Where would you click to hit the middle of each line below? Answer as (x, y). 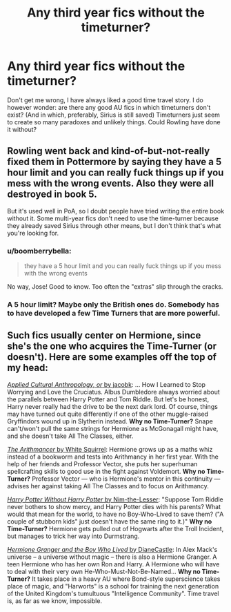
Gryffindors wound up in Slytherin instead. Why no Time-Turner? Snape (110, 421)
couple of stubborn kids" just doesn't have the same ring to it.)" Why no (110, 521)
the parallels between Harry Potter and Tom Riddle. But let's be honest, (108, 399)
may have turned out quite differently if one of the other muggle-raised (108, 414)
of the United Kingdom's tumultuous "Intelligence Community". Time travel (113, 593)
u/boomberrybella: (39, 251)
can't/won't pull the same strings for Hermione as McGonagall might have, (113, 428)
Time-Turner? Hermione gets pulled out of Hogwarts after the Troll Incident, (115, 528)
